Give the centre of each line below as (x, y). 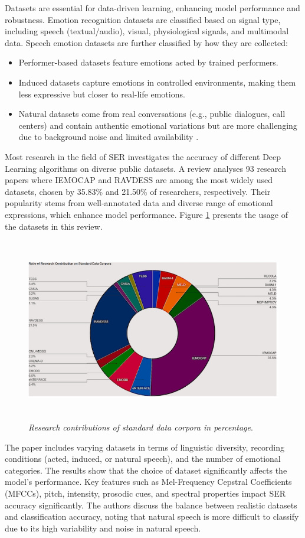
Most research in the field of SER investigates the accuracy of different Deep (143, 156)
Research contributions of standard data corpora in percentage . (141, 427)
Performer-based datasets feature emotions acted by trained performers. (148, 62)
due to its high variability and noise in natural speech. (103, 528)
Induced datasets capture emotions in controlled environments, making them (157, 82)
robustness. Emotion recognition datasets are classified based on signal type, (143, 19)
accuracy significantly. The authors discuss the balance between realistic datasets (151, 505)
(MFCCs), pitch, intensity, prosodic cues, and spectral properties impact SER (145, 493)
